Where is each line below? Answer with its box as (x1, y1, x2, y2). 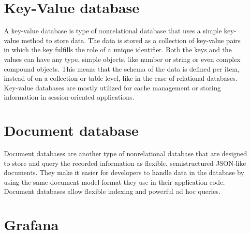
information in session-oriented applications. (4, 92, 134, 102)
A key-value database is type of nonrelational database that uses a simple (4, 26, 222, 36)
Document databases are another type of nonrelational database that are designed (4, 148, 247, 158)
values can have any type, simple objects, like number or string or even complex (4, 54, 241, 64)
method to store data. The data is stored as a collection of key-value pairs (21, 35, 241, 45)
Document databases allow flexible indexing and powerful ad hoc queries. (4, 186, 221, 196)
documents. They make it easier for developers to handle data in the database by (4, 167, 245, 177)
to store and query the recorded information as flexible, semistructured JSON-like (4, 158, 246, 168)
